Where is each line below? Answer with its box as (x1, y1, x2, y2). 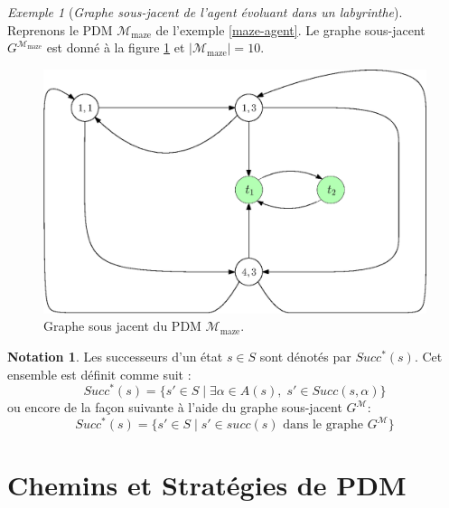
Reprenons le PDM (7, 20, 113, 39)
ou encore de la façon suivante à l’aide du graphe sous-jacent (7, 398, 342, 417)
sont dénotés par (259, 346, 351, 365)
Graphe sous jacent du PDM (43, 316, 201, 335)
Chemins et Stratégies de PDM (7, 466, 407, 503)
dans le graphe (283, 419, 363, 432)
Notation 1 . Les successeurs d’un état (7, 346, 223, 365)
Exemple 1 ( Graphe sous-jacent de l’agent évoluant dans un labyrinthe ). (7, 3, 403, 21)
